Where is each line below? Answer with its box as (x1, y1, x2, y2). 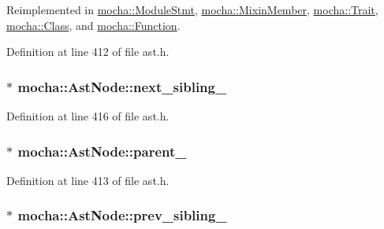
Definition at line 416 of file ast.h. (6, 108, 170, 124)
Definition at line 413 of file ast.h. (6, 172, 170, 188)
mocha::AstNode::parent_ (17, 141, 187, 161)
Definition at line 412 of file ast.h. (6, 43, 170, 60)
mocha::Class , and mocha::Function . (6, 17, 181, 33)
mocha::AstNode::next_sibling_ (17, 76, 227, 96)
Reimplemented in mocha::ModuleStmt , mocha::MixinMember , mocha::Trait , (6, 2, 378, 17)
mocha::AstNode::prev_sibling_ (17, 205, 227, 225)
